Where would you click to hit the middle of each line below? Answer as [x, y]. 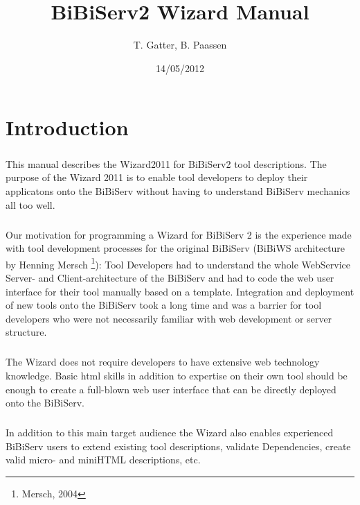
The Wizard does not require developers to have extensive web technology [163, 362]
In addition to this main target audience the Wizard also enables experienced [170, 433]
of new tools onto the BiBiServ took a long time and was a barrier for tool [164, 305]
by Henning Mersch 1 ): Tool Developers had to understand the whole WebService [178, 263]
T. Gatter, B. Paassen [180, 45]
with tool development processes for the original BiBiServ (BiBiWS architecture [175, 248]
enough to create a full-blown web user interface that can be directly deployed [171, 389]
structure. [26, 332]
